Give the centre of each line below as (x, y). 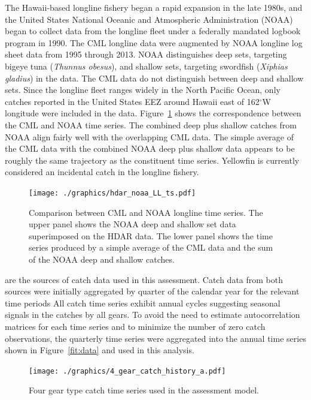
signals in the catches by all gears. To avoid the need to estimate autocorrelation (153, 315)
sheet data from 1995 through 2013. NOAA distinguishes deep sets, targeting (146, 54)
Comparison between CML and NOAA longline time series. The (146, 212)
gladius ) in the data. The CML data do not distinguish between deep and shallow (154, 78)
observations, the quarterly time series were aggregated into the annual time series (155, 338)
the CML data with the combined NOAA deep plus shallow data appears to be (150, 148)
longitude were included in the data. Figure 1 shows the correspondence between (153, 113)
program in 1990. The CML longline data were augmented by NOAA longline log (154, 42)
